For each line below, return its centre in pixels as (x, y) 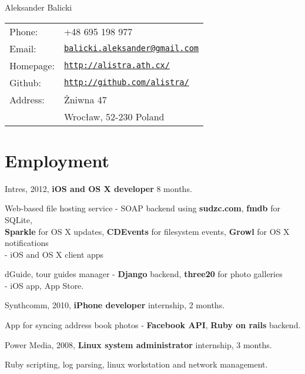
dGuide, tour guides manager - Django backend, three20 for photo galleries (144, 274)
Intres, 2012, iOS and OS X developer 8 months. (98, 188)
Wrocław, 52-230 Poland (114, 116)
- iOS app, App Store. (44, 285)
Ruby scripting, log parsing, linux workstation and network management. (136, 364)
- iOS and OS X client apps (54, 254)
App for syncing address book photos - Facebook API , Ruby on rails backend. (153, 325)
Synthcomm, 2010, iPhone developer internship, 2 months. (115, 305)
